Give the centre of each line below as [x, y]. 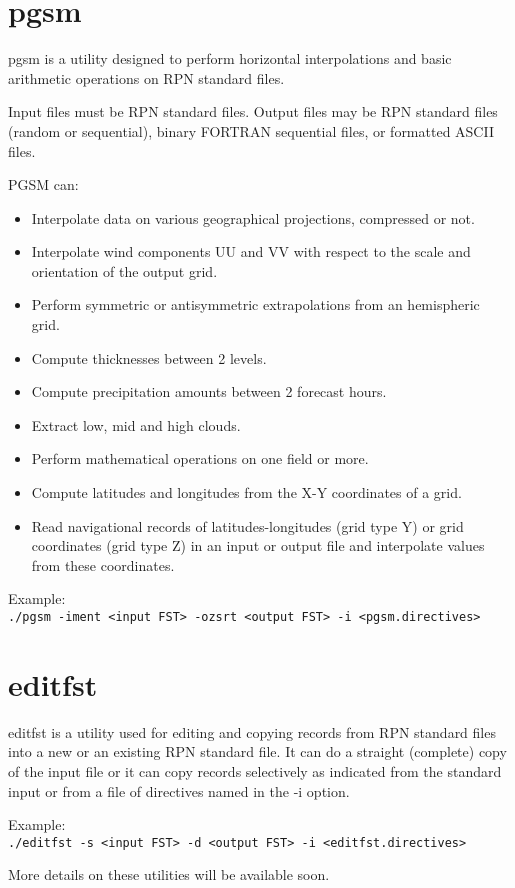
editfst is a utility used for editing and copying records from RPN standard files [252, 731]
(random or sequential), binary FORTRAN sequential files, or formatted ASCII [251, 130]
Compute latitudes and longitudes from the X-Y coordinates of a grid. [246, 492]
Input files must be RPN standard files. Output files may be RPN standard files [253, 111]
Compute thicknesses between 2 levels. [149, 357]
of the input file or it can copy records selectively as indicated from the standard [255, 770]
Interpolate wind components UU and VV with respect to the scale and [251, 251]
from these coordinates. [103, 564]
